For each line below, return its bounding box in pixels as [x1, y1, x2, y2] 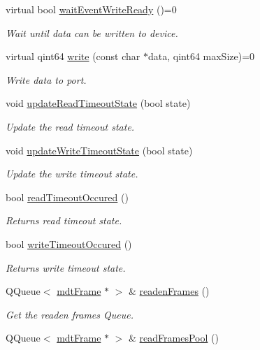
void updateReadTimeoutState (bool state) [6, 96, 191, 110]
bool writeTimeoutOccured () [6, 236, 132, 251]
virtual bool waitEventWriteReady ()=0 [6, 2, 177, 16]
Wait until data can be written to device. [6, 25, 178, 40]
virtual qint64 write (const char [6, 49, 140, 64]
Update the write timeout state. [6, 166, 138, 181]
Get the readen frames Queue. [6, 307, 133, 321]
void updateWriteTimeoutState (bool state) [6, 143, 193, 157]
